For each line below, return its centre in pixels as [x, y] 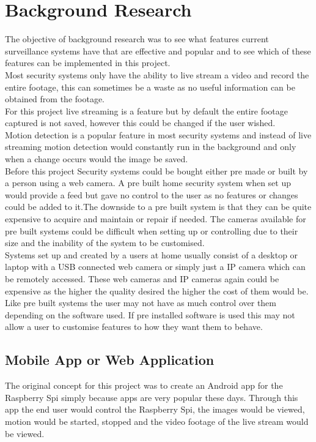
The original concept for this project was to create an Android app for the [144, 385]
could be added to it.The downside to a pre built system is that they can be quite [158, 207]
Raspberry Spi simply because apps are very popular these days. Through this [152, 397]
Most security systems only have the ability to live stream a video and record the [157, 74]
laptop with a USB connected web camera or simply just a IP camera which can [155, 267]
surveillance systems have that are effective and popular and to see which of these [158, 51]
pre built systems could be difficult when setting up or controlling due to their [152, 230]
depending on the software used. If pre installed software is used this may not [150, 314]
